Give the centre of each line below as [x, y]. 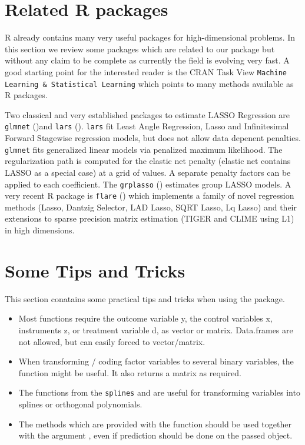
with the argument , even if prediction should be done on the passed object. [155, 435]
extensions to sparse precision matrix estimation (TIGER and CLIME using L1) [150, 218]
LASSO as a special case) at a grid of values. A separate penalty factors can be [148, 172]
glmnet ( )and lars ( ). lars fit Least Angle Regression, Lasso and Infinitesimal [147, 126]
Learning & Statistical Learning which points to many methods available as [149, 83]
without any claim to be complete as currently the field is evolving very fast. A [147, 60]
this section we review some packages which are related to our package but [140, 48]
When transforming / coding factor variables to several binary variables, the [156, 361]
